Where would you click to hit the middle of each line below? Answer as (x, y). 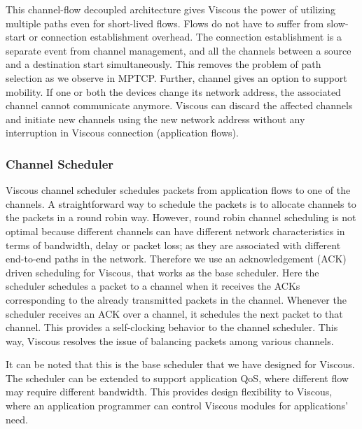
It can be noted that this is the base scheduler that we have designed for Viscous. (180, 364)
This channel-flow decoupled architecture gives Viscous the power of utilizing (170, 9)
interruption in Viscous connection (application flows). (122, 133)
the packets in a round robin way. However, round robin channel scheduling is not (181, 217)
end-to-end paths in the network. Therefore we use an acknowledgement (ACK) (176, 259)
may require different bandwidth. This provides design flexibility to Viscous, (169, 392)
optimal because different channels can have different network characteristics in (175, 231)
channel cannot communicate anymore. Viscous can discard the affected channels (179, 105)
